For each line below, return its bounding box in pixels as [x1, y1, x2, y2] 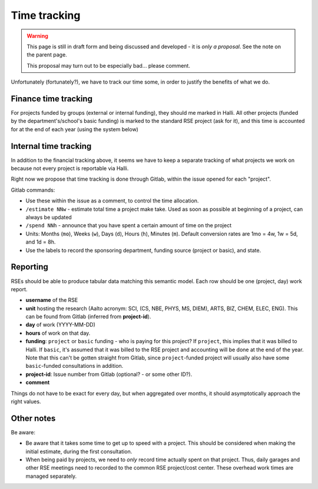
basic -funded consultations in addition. [25, 362, 124, 370]
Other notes [11, 413, 56, 423]
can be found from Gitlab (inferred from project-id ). [25, 313, 151, 320]
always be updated [25, 214, 72, 221]
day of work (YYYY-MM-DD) [25, 321, 95, 328]
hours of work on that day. [25, 330, 91, 337]
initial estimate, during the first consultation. [25, 448, 132, 455]
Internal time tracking [11, 141, 92, 151]
